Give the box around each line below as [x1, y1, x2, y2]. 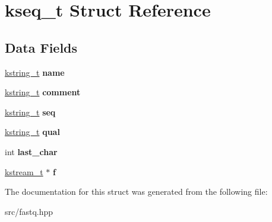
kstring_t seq [5, 105, 56, 118]
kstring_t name [5, 66, 65, 78]
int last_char [5, 145, 58, 157]
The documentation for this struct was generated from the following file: [5, 185, 268, 198]
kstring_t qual [5, 126, 60, 138]
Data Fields [5, 38, 78, 56]
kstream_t [5, 165, 43, 178]
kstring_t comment [5, 86, 81, 98]
